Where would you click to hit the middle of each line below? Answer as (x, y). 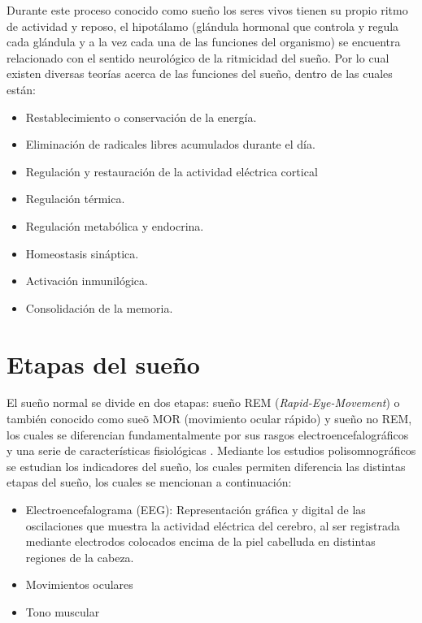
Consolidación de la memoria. (99, 307)
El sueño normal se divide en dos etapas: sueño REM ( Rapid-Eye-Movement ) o (203, 402)
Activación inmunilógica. (87, 281)
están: (21, 89)
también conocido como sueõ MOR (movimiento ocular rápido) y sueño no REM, (209, 419)
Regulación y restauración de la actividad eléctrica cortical (172, 171)
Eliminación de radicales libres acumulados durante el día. (170, 144)
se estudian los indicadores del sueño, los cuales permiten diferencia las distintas (206, 466)
